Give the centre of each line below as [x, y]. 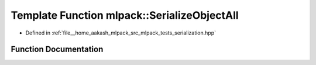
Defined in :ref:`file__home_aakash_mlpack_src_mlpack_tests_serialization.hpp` [121, 33]
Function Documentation [57, 49]
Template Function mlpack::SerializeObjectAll [125, 15]
